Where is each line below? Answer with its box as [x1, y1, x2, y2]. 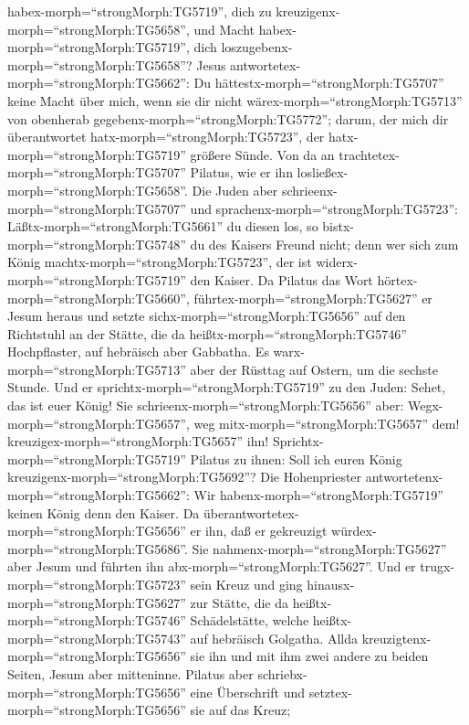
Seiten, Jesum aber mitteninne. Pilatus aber [7, 664, 254, 683]
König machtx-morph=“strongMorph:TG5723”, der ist [7, 252, 312, 272]
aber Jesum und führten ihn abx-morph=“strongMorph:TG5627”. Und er [7, 557, 416, 576]
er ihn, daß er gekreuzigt [190, 521, 328, 540]
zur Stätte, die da [190, 592, 288, 612]
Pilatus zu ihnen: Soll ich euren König [190, 449, 402, 468]
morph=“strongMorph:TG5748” [7, 234, 186, 253]
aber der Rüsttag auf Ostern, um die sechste [190, 359, 438, 378]
